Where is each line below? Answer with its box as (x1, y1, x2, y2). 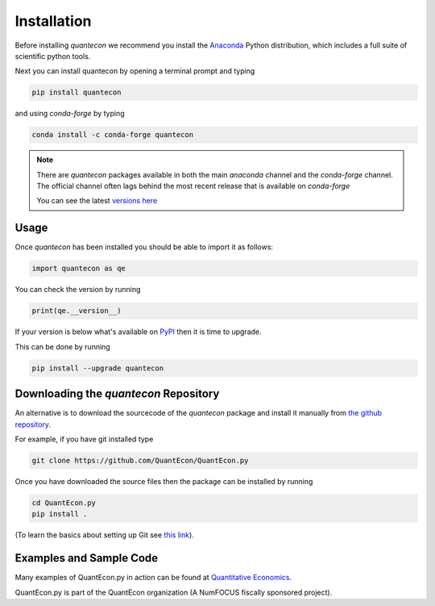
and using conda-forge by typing (14, 109, 125, 119)
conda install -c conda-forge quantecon (31, 130, 193, 140)
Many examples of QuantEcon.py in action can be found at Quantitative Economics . (14, 573, 292, 583)
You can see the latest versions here (36, 196, 158, 206)
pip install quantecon (31, 88, 122, 97)
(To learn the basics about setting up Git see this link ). (14, 530, 195, 540)
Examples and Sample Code (14, 551, 159, 565)
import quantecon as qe (31, 264, 126, 274)
